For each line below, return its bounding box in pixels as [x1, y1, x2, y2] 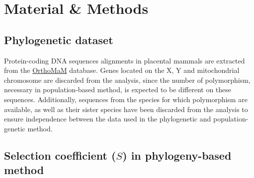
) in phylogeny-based [122, 147, 232, 163]
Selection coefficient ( [4, 147, 116, 163]
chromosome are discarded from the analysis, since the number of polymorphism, [4, 74, 251, 85]
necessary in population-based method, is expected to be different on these [4, 84, 232, 95]
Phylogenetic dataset [4, 32, 113, 47]
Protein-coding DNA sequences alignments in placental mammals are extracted [4, 55, 245, 65]
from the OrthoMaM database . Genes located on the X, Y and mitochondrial [4, 65, 240, 75]
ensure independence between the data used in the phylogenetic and [4, 114, 211, 124]
